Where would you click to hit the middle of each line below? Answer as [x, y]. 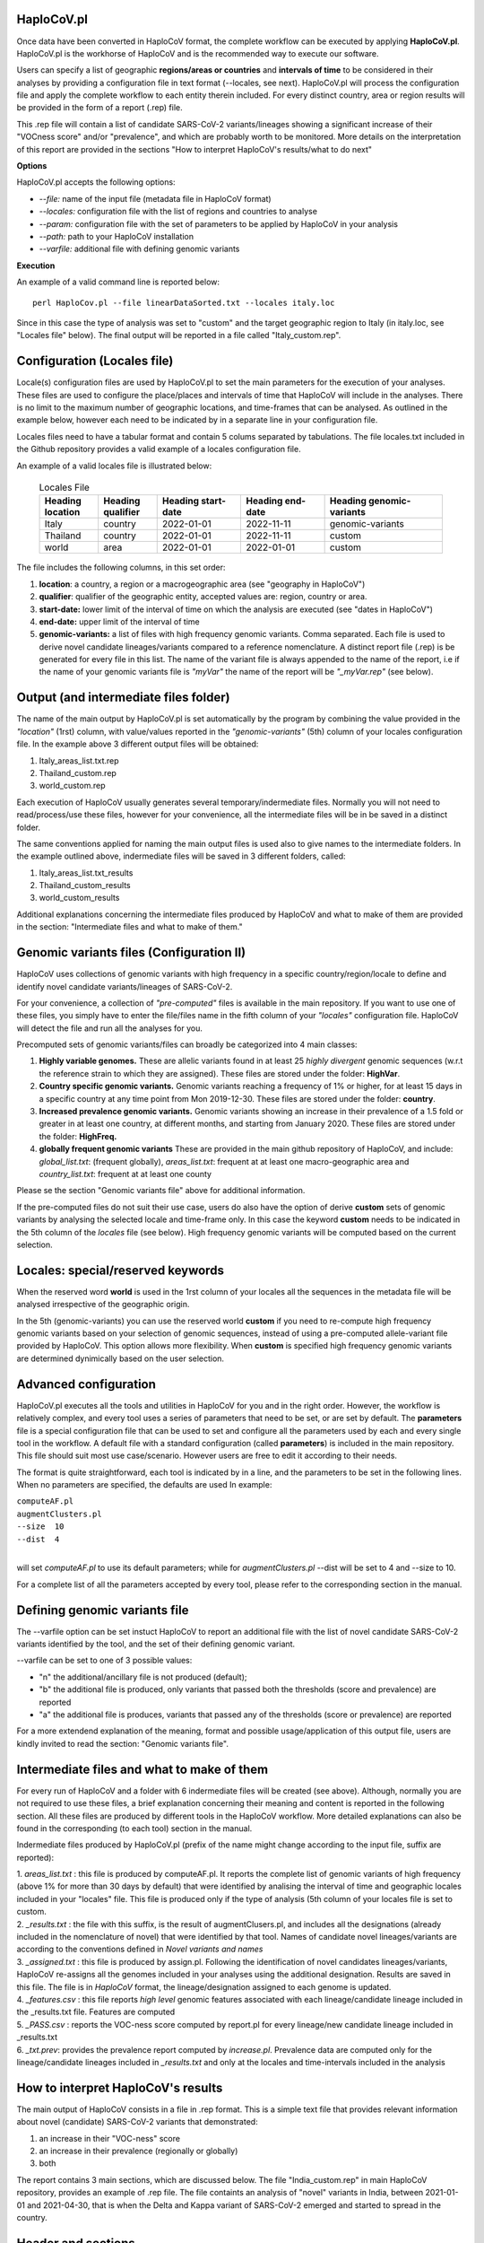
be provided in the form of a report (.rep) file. [99, 108]
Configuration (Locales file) [95, 361]
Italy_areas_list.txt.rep [79, 760]
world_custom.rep [73, 786]
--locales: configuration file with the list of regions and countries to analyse [178, 212]
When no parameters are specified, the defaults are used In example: [144, 1485]
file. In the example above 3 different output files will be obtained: [138, 744]
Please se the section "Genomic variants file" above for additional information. [161, 1191]
